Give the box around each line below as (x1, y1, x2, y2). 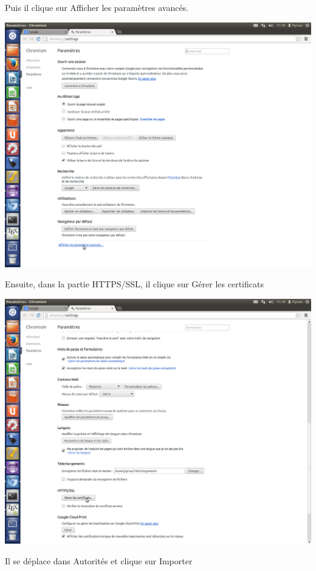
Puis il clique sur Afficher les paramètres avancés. (5, 1, 189, 13)
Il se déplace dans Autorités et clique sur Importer (5, 554, 193, 567)
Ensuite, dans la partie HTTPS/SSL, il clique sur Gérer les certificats (5, 278, 264, 290)
